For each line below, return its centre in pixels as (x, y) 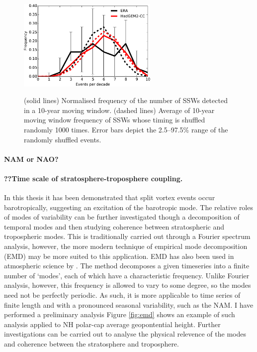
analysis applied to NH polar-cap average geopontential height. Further (112, 324)
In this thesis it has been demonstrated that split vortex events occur (110, 197)
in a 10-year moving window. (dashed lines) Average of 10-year (119, 110)
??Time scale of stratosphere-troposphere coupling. (93, 178)
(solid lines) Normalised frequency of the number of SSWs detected (126, 100)
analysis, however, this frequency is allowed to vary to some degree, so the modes (128, 285)
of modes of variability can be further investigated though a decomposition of (122, 217)
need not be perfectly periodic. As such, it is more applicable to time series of (122, 295)
